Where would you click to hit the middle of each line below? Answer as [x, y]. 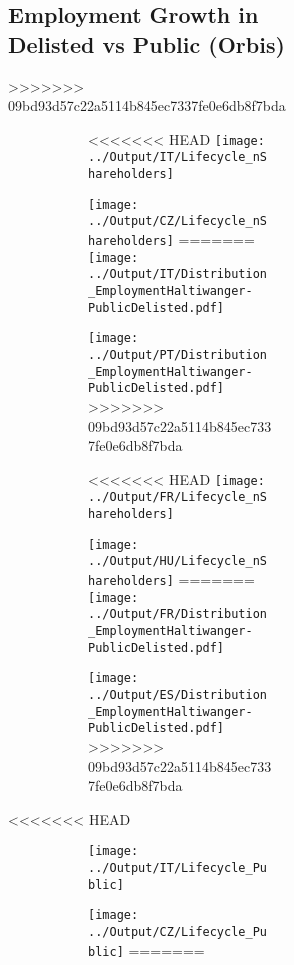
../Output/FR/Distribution [177, 614]
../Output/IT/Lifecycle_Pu [177, 867]
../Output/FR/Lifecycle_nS [177, 497]
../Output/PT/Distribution [177, 355]
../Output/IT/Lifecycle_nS [177, 157]
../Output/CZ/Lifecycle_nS [177, 221]
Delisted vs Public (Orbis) [146, 43]
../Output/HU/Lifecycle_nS [177, 561]
